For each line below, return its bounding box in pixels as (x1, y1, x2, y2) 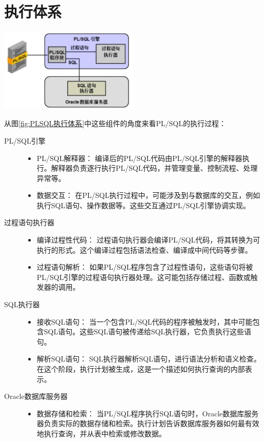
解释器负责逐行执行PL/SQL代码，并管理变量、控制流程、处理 (51, 163, 258, 173)
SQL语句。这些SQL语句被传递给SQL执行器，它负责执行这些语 (44, 326, 252, 337)
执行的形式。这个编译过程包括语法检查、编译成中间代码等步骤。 (36, 244, 252, 255)
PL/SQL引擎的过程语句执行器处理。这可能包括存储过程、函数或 (36, 271, 251, 282)
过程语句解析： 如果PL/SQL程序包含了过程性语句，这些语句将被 (36, 262, 253, 272)
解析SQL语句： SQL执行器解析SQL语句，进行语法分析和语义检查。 (36, 353, 261, 364)
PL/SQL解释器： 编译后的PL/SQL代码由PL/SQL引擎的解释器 (36, 152, 242, 163)
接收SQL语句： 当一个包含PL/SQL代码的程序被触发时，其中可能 (36, 316, 253, 327)
